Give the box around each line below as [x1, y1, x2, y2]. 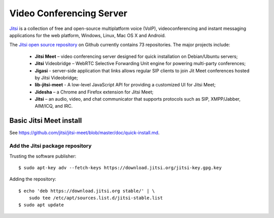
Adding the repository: [9, 176, 57, 182]
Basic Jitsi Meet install [9, 116, 82, 125]
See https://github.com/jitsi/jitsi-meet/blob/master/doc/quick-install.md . [9, 130, 160, 136]
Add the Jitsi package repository [9, 142, 92, 149]
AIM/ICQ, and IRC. [35, 103, 73, 109]
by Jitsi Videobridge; [35, 74, 78, 81]
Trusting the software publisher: [9, 153, 76, 159]
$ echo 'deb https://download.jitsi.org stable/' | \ [18, 188, 155, 194]
